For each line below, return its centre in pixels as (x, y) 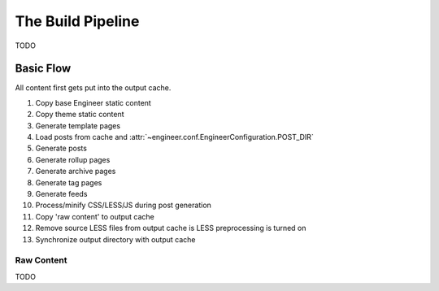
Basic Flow (43, 69)
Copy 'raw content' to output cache (95, 216)
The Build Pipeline (77, 21)
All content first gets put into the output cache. (93, 88)
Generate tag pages (69, 182)
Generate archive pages (76, 172)
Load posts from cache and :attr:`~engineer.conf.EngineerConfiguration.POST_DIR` (175, 137)
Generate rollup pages (73, 159)
